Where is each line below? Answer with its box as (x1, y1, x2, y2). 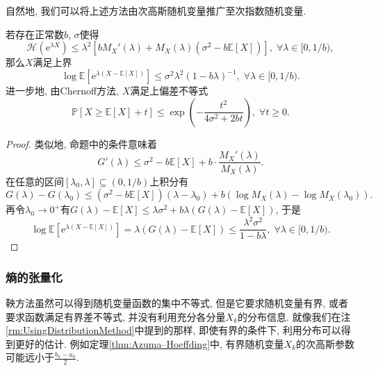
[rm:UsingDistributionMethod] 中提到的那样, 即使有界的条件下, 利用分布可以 (6, 323, 341, 337)
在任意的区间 (6, 174, 64, 188)
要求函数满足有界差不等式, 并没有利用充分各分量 (6, 309, 226, 323)
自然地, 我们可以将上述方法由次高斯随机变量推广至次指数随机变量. (6, 3, 306, 17)
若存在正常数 (6, 26, 64, 41)
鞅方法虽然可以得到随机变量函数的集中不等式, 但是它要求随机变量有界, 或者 (6, 296, 349, 310)
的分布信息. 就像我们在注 (238, 309, 351, 323)
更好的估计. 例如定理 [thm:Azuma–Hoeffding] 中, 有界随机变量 (15, 336, 284, 351)
